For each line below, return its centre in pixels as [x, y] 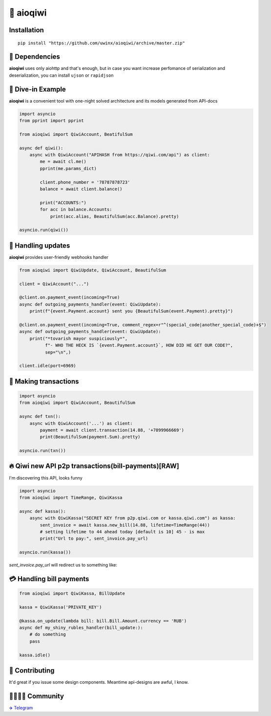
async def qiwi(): [41, 148]
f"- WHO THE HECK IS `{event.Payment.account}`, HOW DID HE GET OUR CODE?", [139, 345]
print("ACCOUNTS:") [63, 202]
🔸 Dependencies [35, 57]
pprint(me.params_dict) [68, 168]
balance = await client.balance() [81, 189]
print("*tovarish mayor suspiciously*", [79, 338]
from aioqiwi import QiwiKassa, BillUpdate [72, 594]
